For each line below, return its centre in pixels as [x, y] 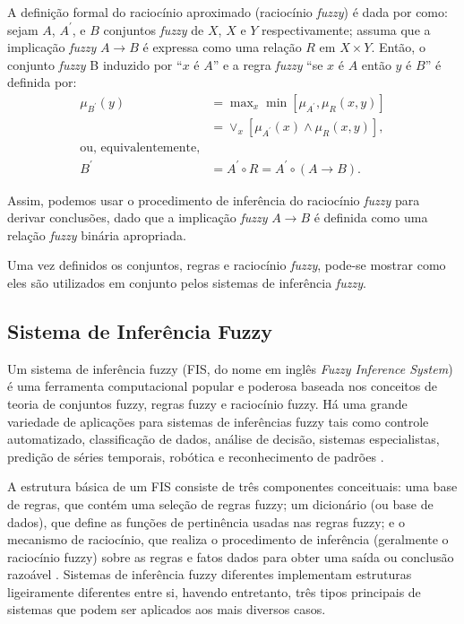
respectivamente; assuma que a [346, 29]
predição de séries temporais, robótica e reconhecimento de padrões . [196, 456]
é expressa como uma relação [222, 47]
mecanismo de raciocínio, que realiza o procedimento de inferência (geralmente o [228, 539]
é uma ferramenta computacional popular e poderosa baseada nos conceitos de [222, 386]
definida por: [42, 82]
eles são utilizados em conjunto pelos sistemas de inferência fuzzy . [187, 282]
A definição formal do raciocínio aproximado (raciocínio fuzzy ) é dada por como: [228, 12]
